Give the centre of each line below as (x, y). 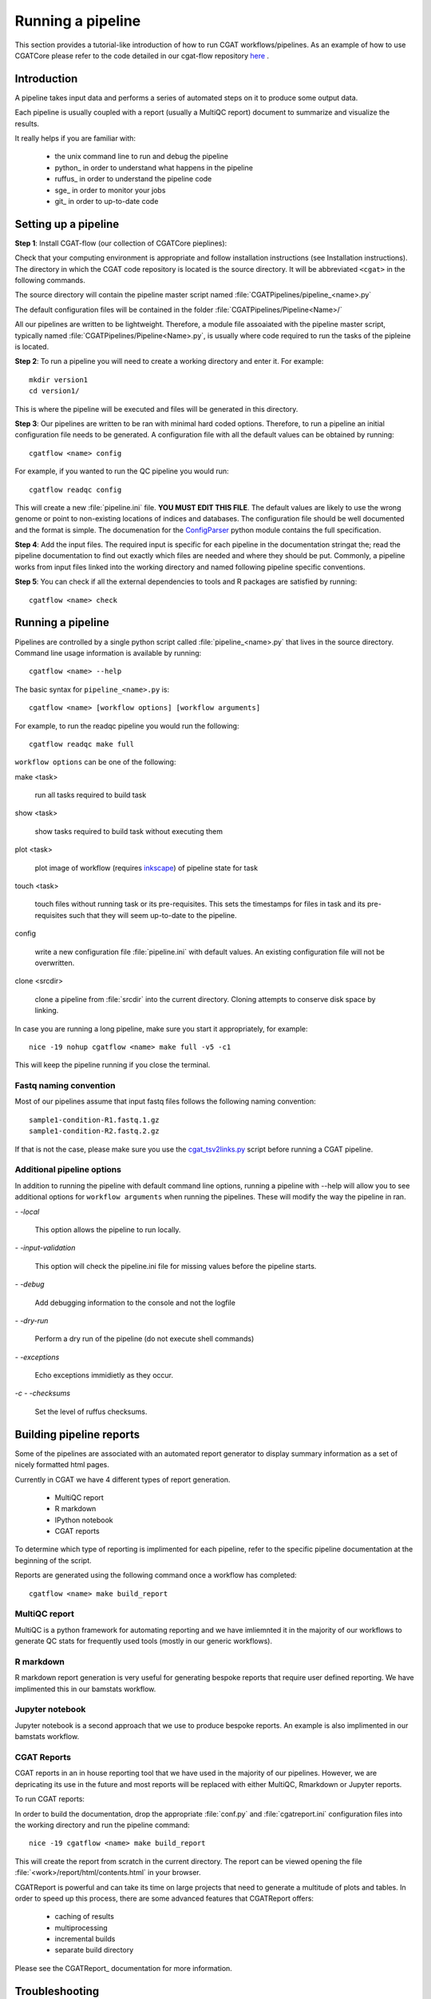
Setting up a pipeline (67, 224)
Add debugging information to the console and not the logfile (135, 1303)
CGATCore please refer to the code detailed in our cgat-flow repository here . (142, 55)
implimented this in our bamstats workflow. (85, 1689)
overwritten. (55, 963)
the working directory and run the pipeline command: (103, 1825)
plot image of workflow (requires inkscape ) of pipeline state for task (146, 868)
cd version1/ (54, 391)
